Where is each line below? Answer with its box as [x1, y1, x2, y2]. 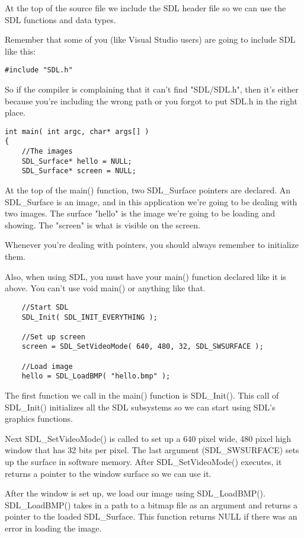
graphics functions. [5, 412, 73, 425]
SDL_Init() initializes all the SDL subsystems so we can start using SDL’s [5, 400, 276, 413]
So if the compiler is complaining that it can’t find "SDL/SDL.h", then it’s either [5, 83, 299, 95]
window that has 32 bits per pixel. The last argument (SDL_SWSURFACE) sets [5, 444, 299, 456]
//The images [21, 147, 73, 156]
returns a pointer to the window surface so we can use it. [5, 467, 212, 479]
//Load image [21, 362, 73, 371]
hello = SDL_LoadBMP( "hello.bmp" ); [21, 372, 171, 381]
